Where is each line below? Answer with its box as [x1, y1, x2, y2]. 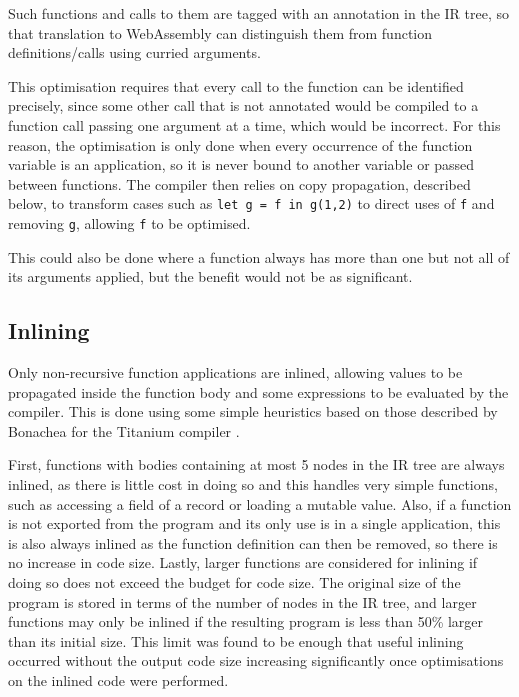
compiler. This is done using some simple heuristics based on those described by [8, 401, 498, 422]
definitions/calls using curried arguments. [8, 42, 261, 63]
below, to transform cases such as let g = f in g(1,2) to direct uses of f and [8, 193, 495, 214]
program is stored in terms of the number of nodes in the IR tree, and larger [8, 591, 477, 612]
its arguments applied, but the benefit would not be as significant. [8, 266, 413, 287]
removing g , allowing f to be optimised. [8, 213, 251, 233]
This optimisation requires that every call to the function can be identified [8, 75, 464, 96]
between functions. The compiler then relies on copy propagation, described [8, 173, 471, 194]
